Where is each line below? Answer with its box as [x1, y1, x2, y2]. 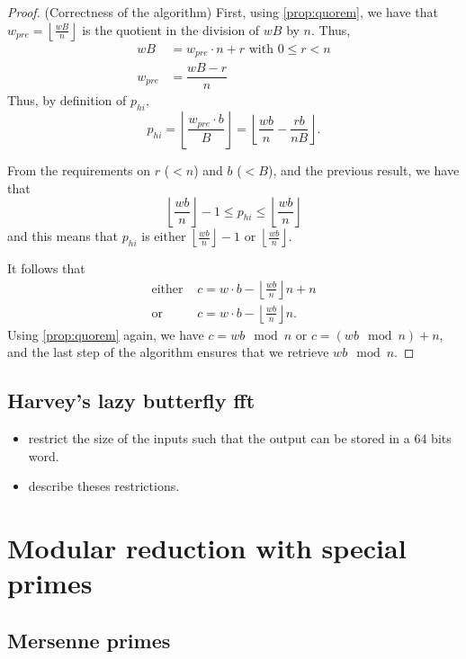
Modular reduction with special [7, 530, 407, 566]
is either [141, 227, 186, 245]
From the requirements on [7, 160, 151, 179]
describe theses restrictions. [28, 476, 180, 495]
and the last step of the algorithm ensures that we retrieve [7, 343, 329, 361]
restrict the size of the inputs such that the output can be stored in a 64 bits [28, 429, 452, 448]
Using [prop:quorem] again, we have [7, 325, 204, 343]
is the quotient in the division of [82, 20, 260, 39]
